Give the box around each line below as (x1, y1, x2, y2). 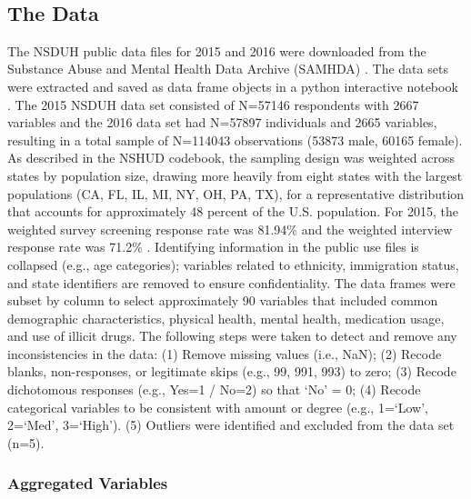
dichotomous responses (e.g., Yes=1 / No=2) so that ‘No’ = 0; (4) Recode (7, 380, 421, 399)
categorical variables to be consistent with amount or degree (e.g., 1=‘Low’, (7, 397, 428, 416)
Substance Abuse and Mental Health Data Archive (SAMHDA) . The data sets (7, 59, 448, 78)
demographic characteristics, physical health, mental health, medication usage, (7, 308, 445, 327)
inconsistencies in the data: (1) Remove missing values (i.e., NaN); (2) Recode (7, 344, 442, 363)
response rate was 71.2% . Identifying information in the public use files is (7, 237, 419, 256)
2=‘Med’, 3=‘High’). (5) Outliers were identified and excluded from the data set (7, 415, 455, 434)
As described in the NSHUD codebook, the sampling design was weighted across (7, 148, 455, 167)
